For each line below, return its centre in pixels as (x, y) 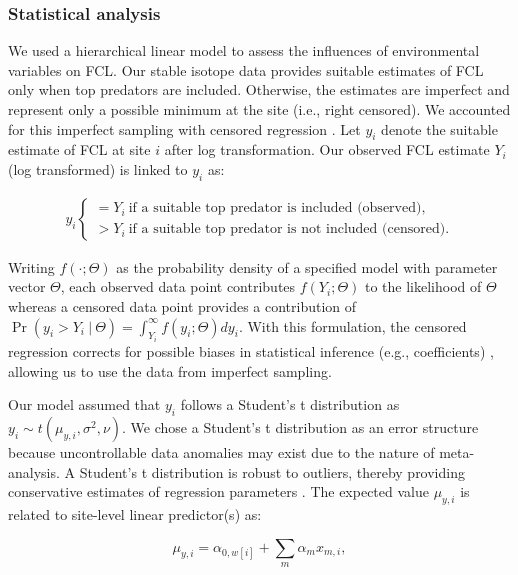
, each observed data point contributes (178, 286)
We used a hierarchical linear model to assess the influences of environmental (244, 50)
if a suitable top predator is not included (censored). (289, 229)
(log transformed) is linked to (98, 168)
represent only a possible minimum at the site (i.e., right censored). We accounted (259, 109)
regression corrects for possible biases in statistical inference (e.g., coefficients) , (251, 351)
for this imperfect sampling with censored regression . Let (184, 128)
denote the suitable (439, 128)
